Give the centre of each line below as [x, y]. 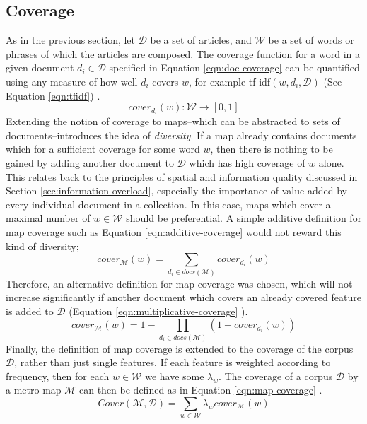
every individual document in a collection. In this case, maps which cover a [168, 204]
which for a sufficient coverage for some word [103, 149]
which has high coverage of [247, 163]
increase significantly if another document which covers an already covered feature [183, 297]
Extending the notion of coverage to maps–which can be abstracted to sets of [173, 121]
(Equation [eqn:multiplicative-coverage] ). [158, 311]
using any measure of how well [72, 81]
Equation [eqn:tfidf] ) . [53, 95]
